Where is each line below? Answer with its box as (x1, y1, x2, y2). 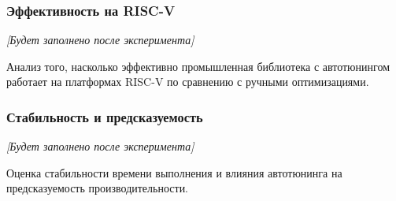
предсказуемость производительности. (6, 180, 189, 196)
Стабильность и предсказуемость (6, 106, 203, 126)
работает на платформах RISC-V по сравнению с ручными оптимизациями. (6, 73, 369, 90)
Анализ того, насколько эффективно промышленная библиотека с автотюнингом (6, 58, 390, 74)
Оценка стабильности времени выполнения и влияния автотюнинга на (6, 164, 342, 181)
